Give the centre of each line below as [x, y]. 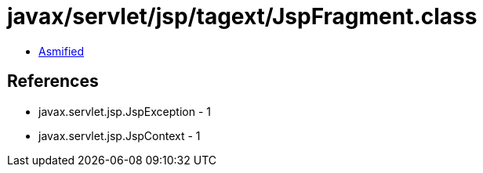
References [53, 81]
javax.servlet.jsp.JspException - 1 [125, 111]
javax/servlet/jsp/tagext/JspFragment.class [242, 16]
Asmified [62, 51]
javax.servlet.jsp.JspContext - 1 [120, 135]
